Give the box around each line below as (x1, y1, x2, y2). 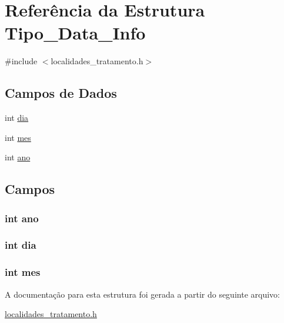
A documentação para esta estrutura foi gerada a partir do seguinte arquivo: (5, 288, 280, 300)
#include (5, 55, 38, 67)
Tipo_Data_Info (5, 21, 146, 45)
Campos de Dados (5, 84, 117, 102)
